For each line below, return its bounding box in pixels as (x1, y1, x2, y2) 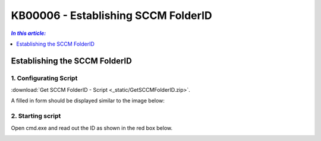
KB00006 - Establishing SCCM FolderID (11, 9, 212, 22)
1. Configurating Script (11, 74, 78, 82)
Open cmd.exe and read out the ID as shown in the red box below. (11, 124, 172, 132)
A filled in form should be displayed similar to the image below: (11, 97, 165, 104)
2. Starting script (11, 112, 61, 120)
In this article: (11, 30, 46, 37)
